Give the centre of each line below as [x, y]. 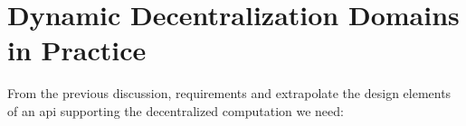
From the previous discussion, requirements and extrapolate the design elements [229, 93]
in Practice [77, 50]
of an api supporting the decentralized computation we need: [176, 110]
